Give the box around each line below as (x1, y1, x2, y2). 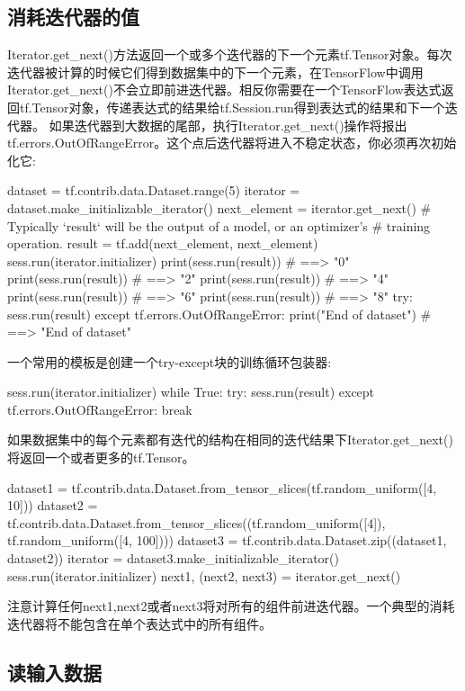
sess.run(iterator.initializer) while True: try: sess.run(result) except (7, 382, 375, 401)
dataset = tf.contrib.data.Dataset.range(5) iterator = (7, 181, 300, 200)
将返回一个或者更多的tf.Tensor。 (7, 448, 195, 467)
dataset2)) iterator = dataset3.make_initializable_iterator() (7, 549, 339, 568)
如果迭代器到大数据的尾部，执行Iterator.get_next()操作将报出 (49, 115, 407, 134)
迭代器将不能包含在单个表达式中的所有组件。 (7, 614, 272, 633)
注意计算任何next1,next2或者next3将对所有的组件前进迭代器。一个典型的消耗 (7, 597, 455, 615)
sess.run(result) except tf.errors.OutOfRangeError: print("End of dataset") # (7, 304, 432, 323)
